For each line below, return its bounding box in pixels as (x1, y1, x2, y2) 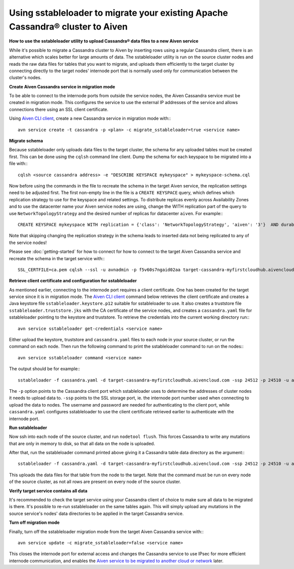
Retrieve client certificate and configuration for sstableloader (9, 278, 137, 284)
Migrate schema (9, 138, 44, 144)
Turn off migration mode (9, 519, 60, 525)
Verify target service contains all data (9, 488, 88, 493)
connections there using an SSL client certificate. (9, 106, 109, 112)
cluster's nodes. (9, 75, 42, 81)
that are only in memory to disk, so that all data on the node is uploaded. (9, 440, 155, 446)
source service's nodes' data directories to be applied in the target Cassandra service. (9, 511, 184, 516)
